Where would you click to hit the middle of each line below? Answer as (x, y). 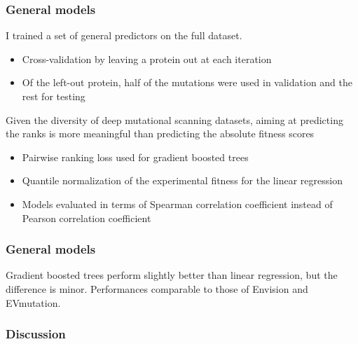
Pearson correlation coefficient (87, 218)
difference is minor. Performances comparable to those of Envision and (157, 288)
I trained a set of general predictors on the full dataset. (124, 35)
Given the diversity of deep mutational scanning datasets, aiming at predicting (174, 119)
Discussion (36, 334)
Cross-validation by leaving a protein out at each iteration (147, 59)
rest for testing (54, 96)
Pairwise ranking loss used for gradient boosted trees (135, 157)
